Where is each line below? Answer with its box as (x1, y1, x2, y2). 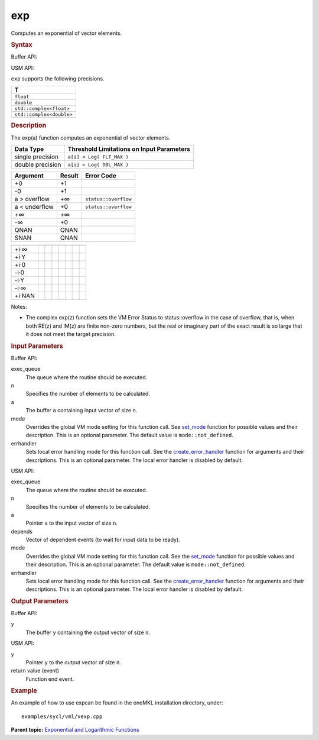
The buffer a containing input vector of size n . (25, 407, 138, 414)
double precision (14, 160, 61, 169)
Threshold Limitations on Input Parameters (67, 145, 190, 153)
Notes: (11, 303, 27, 311)
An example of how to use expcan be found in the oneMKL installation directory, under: (11, 699, 223, 706)
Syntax (11, 40, 32, 49)
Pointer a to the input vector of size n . (25, 519, 118, 526)
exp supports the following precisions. (11, 75, 105, 82)
